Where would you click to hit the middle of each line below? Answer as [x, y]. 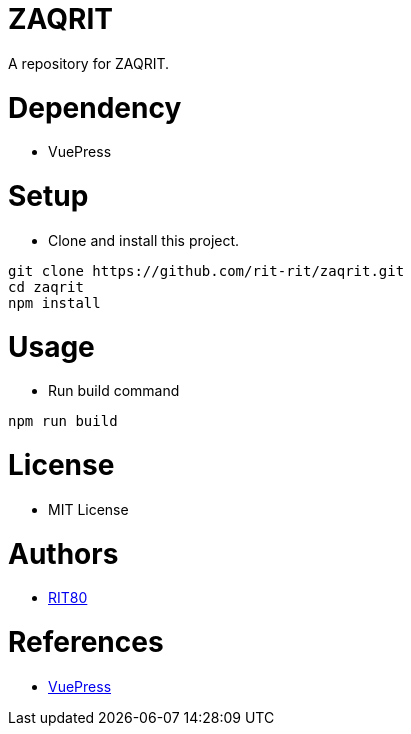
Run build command [114, 391]
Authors [63, 553]
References [86, 642]
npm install [54, 302]
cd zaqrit [46, 286]
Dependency [95, 107]
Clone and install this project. [144, 240]
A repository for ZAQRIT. [89, 63]
